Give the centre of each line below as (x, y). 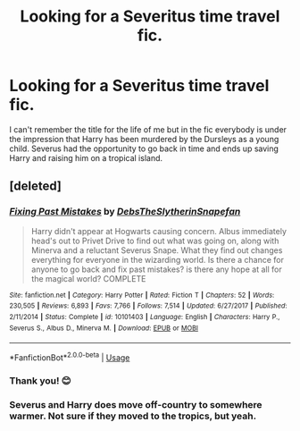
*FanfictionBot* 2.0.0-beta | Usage (70, 357)
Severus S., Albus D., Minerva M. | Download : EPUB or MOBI (104, 328)
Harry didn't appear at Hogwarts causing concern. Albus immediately (159, 231)
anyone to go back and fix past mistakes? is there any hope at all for (157, 269)
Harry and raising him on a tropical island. (86, 157)
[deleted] (36, 186)
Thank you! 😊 (40, 380)
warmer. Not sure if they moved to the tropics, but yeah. (133, 416)
